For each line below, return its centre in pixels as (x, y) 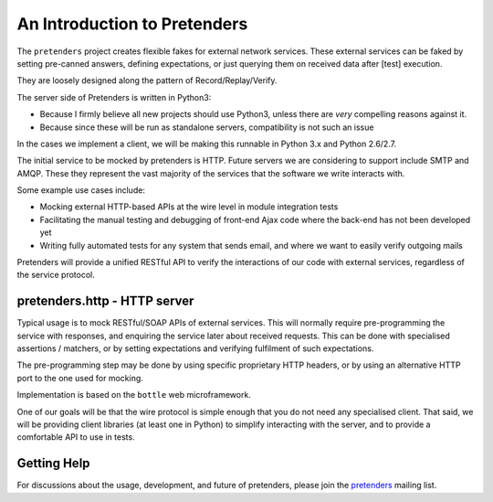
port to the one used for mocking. (80, 378)
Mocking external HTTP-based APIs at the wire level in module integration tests (189, 207)
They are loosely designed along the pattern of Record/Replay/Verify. (147, 80)
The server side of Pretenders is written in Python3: (114, 97)
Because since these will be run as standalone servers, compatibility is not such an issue (207, 127)
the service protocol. (56, 275)
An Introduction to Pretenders (132, 24)
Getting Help (53, 463)
